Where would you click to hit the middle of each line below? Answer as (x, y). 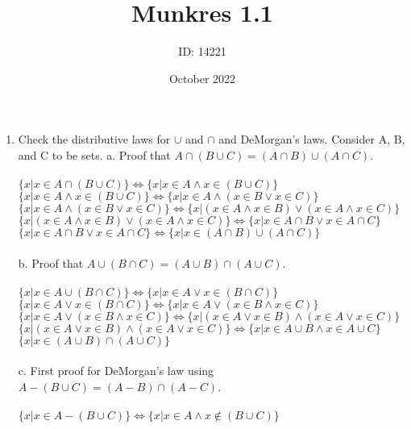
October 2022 (202, 78)
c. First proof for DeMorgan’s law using (116, 371)
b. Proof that (51, 262)
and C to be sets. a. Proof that (94, 154)
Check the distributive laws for (94, 139)
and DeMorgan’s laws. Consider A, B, (312, 139)
